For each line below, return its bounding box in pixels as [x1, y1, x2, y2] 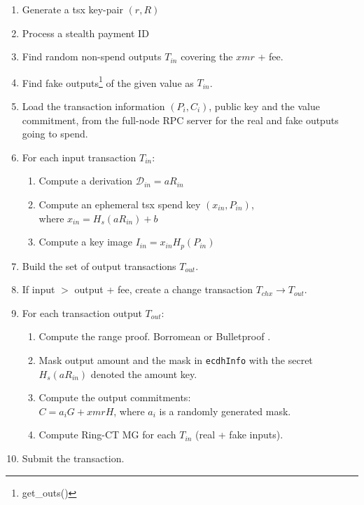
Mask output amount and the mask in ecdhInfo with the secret [38, 353, 313, 368]
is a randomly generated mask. [159, 403, 291, 418]
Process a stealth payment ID [22, 25, 149, 40]
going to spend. [22, 126, 88, 141]
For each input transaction [22, 149, 136, 164]
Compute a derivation [38, 173, 133, 188]
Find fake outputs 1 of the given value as [22, 73, 194, 90]
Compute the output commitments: [38, 390, 191, 405]
